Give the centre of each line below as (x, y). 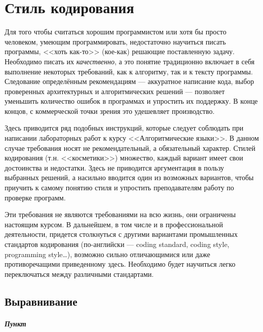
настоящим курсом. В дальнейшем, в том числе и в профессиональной (114, 224)
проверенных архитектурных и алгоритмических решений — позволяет (115, 91)
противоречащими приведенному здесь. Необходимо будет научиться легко (120, 264)
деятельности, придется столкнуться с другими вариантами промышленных (121, 234)
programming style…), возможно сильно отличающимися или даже (107, 254)
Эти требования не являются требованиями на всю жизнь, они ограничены (120, 214)
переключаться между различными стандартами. (79, 274)
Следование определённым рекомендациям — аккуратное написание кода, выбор (129, 81)
